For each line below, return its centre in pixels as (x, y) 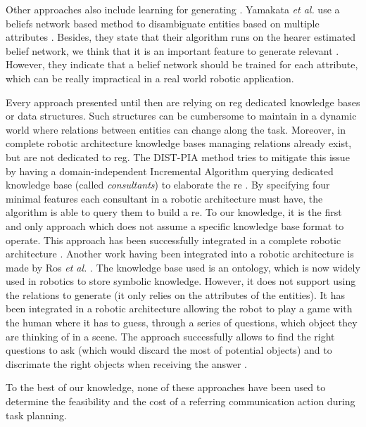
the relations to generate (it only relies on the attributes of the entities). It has (175, 294)
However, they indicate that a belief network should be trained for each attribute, (182, 64)
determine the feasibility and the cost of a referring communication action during (181, 401)
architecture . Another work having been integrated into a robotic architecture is (180, 254)
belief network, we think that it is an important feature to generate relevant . (172, 50)
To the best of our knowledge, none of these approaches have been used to (166, 387)
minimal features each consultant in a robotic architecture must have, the (164, 198)
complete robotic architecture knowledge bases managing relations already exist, (179, 143)
